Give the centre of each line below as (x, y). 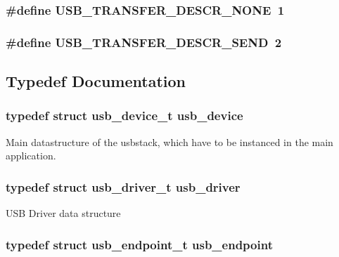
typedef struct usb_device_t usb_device (124, 116)
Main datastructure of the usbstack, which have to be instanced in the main (169, 141)
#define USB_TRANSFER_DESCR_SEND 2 (144, 42)
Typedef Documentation (96, 81)
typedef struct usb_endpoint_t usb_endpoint (139, 244)
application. (31, 156)
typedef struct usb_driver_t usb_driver (123, 186)
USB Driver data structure (63, 213)
